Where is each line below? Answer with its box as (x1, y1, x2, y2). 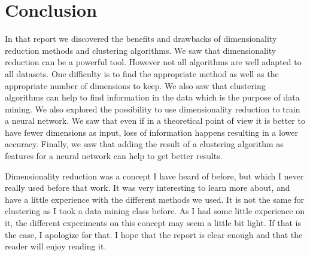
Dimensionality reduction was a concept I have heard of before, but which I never (5, 169, 304, 182)
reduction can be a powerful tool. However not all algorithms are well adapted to (5, 56, 302, 68)
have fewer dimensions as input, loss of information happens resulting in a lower (5, 126, 298, 138)
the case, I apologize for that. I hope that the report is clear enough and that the (5, 228, 303, 240)
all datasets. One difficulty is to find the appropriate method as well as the (5, 67, 279, 80)
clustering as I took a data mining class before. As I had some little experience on (5, 205, 305, 217)
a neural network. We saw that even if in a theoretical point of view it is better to (5, 114, 305, 127)
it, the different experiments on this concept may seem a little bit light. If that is (5, 217, 302, 229)
